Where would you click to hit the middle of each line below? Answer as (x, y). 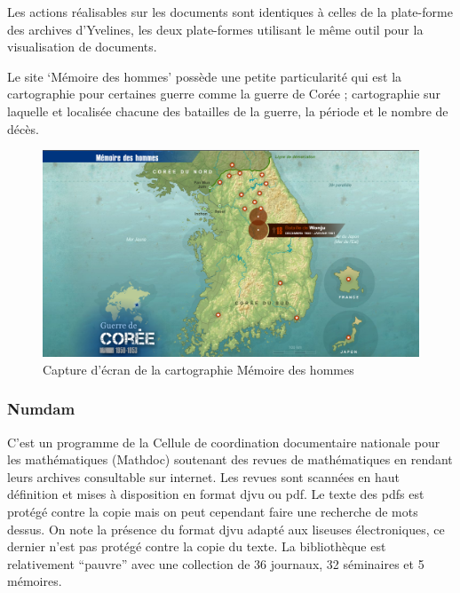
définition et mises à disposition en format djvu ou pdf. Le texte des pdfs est (216, 494)
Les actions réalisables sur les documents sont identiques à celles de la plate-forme (230, 12)
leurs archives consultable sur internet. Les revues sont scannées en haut (204, 476)
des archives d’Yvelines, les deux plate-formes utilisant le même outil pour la (215, 29)
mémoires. (35, 581)
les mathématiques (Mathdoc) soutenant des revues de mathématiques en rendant (230, 459)
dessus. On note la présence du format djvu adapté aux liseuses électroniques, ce (226, 529)
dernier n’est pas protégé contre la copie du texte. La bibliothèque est (197, 546)
